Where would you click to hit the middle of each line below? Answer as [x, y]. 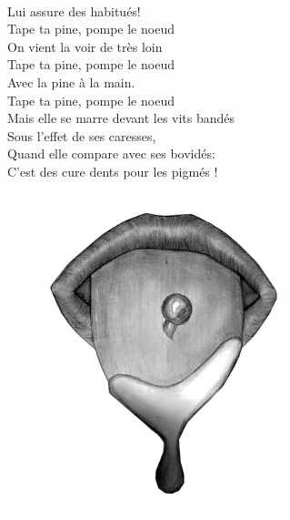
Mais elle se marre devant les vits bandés [121, 118]
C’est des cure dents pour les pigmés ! [113, 171]
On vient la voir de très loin [85, 46]
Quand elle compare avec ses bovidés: [111, 153]
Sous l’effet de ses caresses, [82, 135]
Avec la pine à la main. [71, 82]
